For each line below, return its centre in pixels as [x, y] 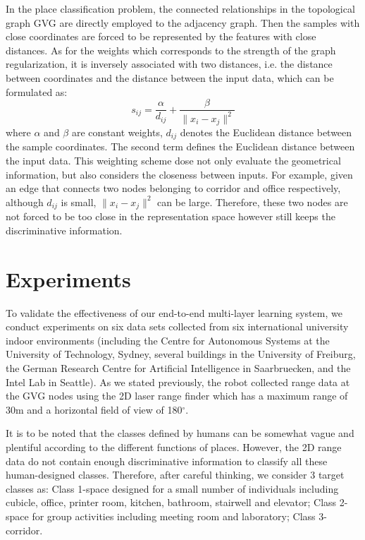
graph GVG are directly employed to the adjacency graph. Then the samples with [183, 22]
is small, [79, 202]
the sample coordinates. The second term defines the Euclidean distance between [180, 146]
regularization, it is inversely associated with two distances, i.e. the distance [169, 64]
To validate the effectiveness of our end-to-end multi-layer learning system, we [174, 312]
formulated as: [37, 91]
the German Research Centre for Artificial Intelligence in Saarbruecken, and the [178, 367]
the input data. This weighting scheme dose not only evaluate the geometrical [173, 161]
